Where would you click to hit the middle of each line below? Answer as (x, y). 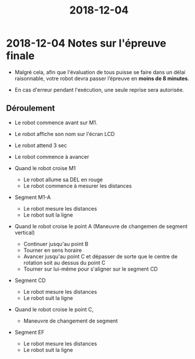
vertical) (25, 232)
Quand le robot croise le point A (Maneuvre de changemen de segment (101, 226)
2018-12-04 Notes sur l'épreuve (86, 43)
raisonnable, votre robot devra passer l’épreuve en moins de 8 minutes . (102, 78)
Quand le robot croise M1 (45, 168)
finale (20, 56)
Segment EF (29, 332)
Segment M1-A (33, 197)
